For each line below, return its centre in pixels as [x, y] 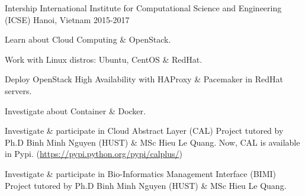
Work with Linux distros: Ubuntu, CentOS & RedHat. [104, 59]
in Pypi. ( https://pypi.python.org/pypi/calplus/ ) [94, 154]
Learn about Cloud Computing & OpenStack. [88, 39]
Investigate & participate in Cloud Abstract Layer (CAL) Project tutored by [144, 131]
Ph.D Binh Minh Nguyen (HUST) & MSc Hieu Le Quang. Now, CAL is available [152, 142]
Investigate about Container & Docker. [75, 110]
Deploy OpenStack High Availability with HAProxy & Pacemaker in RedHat [144, 79]
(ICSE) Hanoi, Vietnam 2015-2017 [67, 19]
